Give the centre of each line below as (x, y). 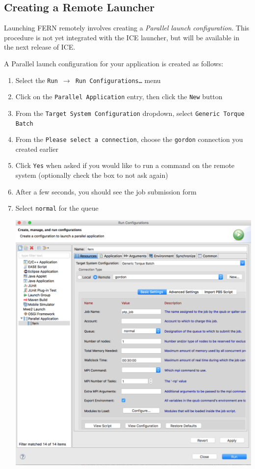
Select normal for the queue (57, 208)
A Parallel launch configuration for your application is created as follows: (114, 63)
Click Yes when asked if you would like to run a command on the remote (125, 165)
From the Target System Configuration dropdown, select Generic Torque (130, 113)
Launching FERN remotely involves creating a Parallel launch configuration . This (127, 28)
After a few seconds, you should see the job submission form (106, 191)
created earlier (37, 149)
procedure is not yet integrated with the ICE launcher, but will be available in (122, 37)
